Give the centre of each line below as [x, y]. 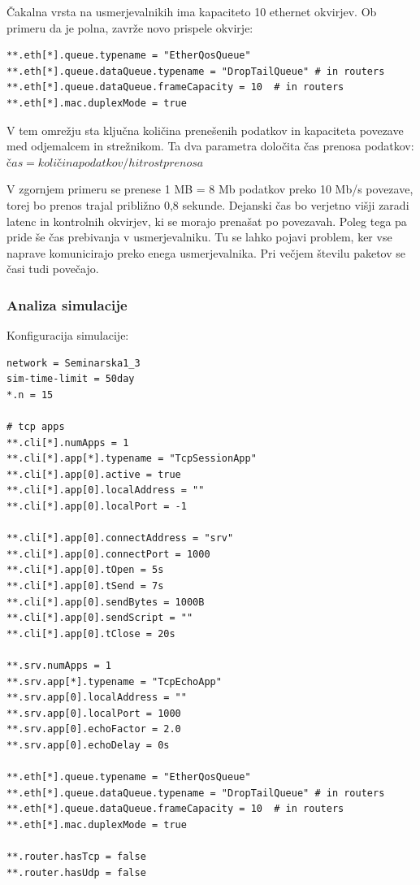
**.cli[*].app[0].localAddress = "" [106, 490]
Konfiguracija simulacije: [68, 335]
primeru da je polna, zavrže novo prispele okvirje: [130, 27]
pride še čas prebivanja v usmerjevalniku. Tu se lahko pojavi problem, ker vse [199, 237]
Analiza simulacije [67, 304]
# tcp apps [36, 427]
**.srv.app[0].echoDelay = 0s [88, 745]
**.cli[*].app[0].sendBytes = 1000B [106, 602]
